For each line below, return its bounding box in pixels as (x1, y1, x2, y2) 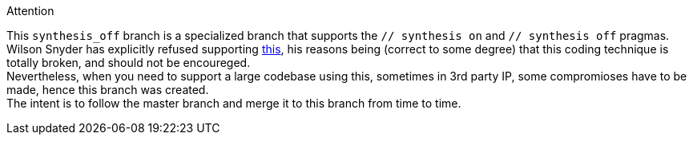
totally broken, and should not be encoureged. (6, 56, 251, 69)
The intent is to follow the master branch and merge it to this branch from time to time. (6, 96, 461, 110)
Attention (6, 4, 54, 18)
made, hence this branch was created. (6, 83, 209, 96)
